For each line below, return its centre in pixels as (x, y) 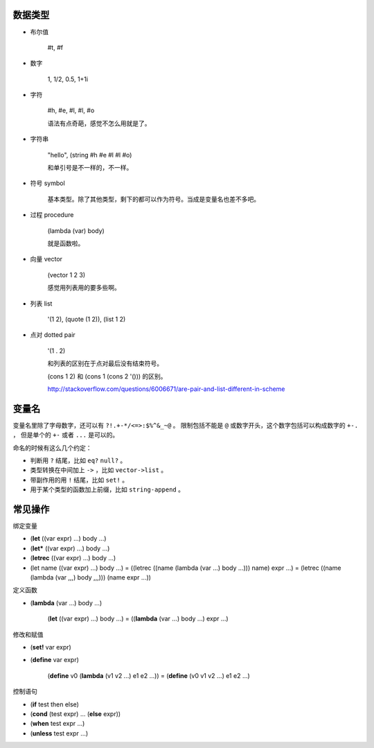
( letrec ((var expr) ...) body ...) (73, 558)
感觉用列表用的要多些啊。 (84, 288)
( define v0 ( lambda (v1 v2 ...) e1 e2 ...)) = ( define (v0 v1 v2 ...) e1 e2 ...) (149, 675)
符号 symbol (47, 183)
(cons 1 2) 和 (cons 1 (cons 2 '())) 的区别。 (107, 376)
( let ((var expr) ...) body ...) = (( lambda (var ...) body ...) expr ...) (138, 619)
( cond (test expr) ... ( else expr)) (75, 713)
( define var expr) (55, 660)
